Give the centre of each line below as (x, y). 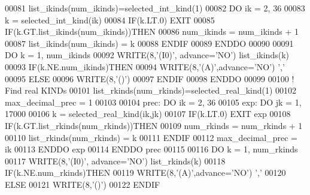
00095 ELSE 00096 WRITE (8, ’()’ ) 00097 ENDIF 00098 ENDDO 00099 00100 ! (150, 78)
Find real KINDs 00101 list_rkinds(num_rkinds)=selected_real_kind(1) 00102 (151, 90)
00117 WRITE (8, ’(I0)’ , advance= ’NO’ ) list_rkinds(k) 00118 (115, 160)
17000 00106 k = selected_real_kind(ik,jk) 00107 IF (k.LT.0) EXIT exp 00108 (148, 114)
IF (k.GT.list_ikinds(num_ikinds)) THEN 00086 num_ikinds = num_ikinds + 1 (152, 31)
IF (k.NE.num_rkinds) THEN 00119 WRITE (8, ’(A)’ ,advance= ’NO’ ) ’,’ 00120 (145, 172)
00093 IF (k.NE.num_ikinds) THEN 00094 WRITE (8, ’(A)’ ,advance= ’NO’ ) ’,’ (145, 66)
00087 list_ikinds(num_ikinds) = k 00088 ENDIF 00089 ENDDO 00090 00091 (149, 43)
